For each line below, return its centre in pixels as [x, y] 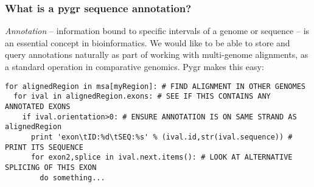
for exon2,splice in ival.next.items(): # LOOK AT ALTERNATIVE [162, 157]
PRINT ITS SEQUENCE [44, 147]
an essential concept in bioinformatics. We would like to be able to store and [148, 42]
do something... [72, 178]
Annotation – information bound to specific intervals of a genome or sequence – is [157, 31]
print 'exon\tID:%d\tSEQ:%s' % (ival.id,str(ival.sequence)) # [162, 137]
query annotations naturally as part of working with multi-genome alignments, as [157, 55]
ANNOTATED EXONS [38, 106]
